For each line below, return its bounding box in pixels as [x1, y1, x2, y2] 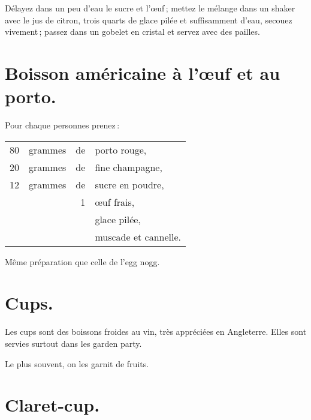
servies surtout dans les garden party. [5, 337, 142, 349]
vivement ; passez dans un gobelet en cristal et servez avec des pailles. [5, 25, 260, 38]
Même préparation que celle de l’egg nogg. [5, 255, 160, 268]
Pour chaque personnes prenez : [5, 119, 120, 131]
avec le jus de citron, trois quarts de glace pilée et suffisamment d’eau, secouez [5, 13, 292, 26]
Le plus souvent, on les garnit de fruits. [5, 357, 149, 370]
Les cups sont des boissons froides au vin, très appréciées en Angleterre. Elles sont [5, 325, 307, 338]
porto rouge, [95, 142, 147, 157]
